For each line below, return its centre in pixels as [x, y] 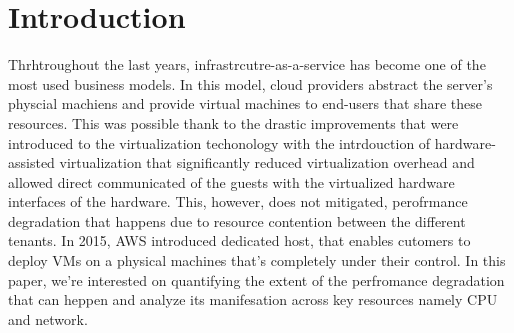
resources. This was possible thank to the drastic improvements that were [233, 122]
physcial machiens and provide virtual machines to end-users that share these [245, 103]
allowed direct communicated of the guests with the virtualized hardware [231, 181]
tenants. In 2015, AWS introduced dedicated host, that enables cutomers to [239, 240]
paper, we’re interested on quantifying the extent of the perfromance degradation [256, 279]
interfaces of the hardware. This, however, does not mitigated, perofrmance [238, 201]
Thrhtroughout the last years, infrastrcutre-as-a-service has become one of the [247, 64]
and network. [48, 318]
